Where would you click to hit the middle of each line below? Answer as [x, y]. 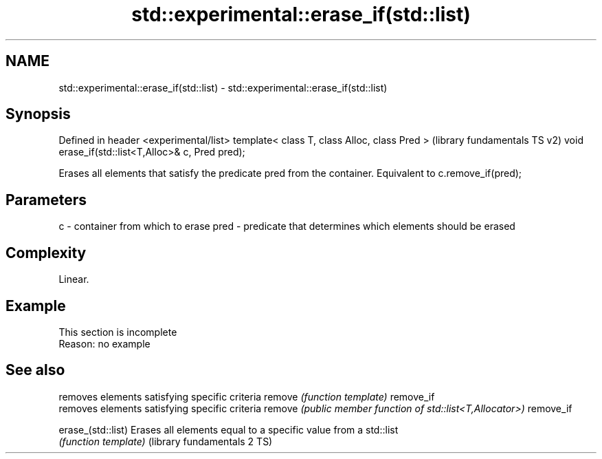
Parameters [46, 200]
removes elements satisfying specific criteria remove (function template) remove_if [247, 396]
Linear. [74, 279]
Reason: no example [104, 343]
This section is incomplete [118, 332]
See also [35, 370]
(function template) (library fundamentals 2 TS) [166, 441]
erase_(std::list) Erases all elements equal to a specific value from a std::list [228, 429]
